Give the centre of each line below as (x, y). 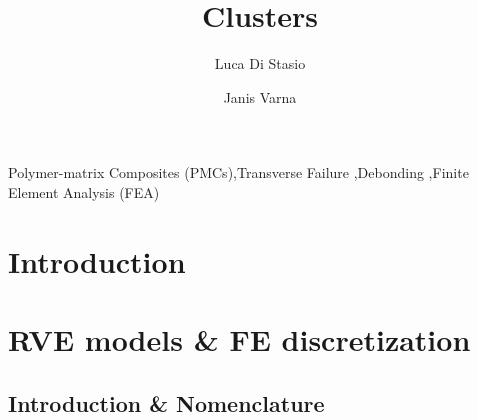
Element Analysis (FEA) (84, 191)
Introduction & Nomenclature (166, 402)
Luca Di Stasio (260, 63)
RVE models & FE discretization (239, 339)
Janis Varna (260, 96)
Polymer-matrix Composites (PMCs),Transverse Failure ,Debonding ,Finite (238, 172)
